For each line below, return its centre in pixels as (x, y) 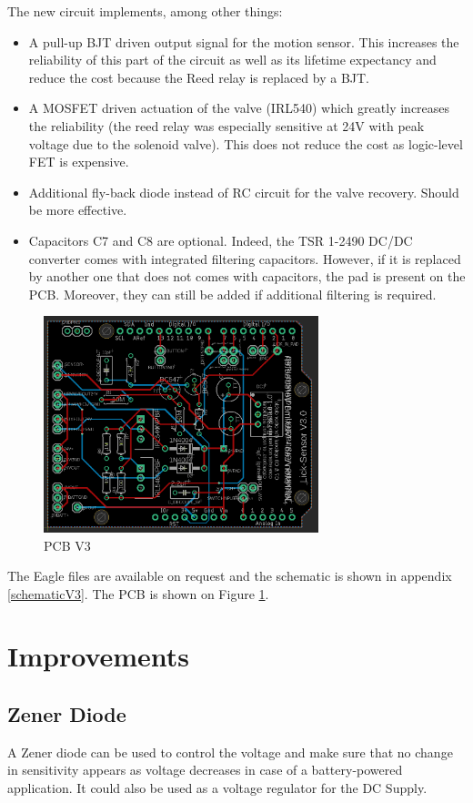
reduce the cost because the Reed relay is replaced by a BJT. (199, 77)
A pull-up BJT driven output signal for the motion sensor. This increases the (244, 41)
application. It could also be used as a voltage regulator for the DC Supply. (217, 788)
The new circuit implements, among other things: (145, 11)
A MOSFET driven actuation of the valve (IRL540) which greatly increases (239, 108)
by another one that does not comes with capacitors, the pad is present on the (247, 276)
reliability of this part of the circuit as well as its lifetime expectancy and (232, 60)
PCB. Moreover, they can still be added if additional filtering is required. (232, 294)
